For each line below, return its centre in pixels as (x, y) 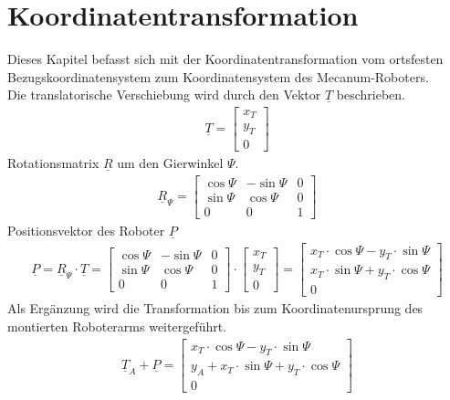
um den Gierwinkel (170, 163)
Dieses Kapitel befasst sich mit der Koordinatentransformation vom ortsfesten (225, 59)
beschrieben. (371, 95)
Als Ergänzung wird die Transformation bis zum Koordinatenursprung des (215, 308)
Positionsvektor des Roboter (86, 230)
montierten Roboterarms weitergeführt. (117, 326)
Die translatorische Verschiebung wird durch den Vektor (164, 95)
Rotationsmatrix (53, 163)
